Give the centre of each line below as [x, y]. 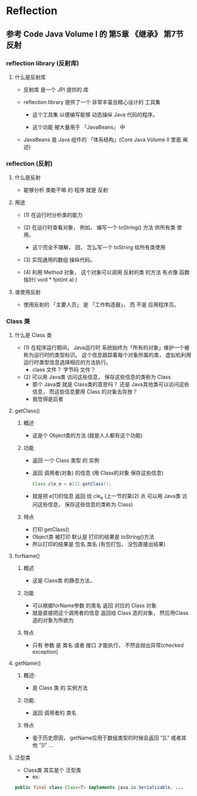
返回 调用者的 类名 [54, 713]
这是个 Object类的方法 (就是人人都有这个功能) [87, 436]
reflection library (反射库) [43, 63]
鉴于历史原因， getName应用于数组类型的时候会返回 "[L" [101, 738]
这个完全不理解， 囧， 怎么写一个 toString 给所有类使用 [99, 248]
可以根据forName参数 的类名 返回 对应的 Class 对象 [94, 606]
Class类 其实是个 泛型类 [52, 770]
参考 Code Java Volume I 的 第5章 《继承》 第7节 [95, 34]
